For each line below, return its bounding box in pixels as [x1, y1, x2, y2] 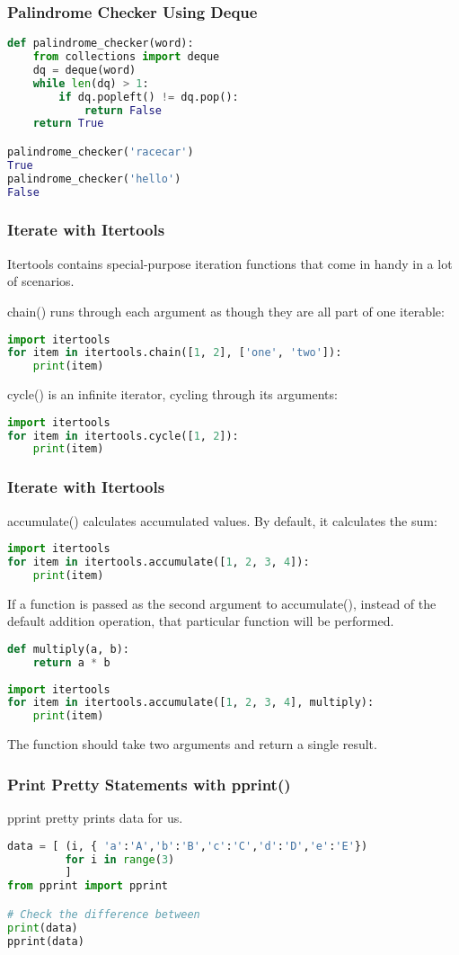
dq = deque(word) [32, 63, 137, 76]
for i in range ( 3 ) [65, 852, 175, 866]
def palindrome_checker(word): [7, 37, 194, 50]
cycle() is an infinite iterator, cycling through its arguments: [7, 385, 338, 404]
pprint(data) [7, 934, 84, 948]
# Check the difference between [7, 907, 200, 921]
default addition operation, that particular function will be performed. [7, 611, 394, 630]
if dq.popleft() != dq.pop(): [58, 90, 239, 103]
